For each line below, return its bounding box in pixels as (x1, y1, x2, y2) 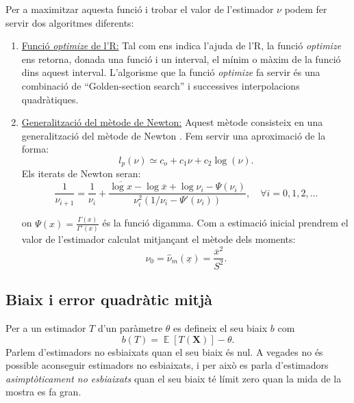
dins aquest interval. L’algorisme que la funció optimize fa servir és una (21, 65, 320, 79)
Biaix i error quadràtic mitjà (5, 289, 213, 310)
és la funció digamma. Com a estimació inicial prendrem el (102, 216, 349, 230)
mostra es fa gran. (5, 385, 81, 399)
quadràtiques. (21, 92, 79, 106)
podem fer (284, 2, 327, 16)
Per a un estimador (5, 320, 86, 335)
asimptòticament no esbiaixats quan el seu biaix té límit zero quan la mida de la (5, 371, 342, 385)
